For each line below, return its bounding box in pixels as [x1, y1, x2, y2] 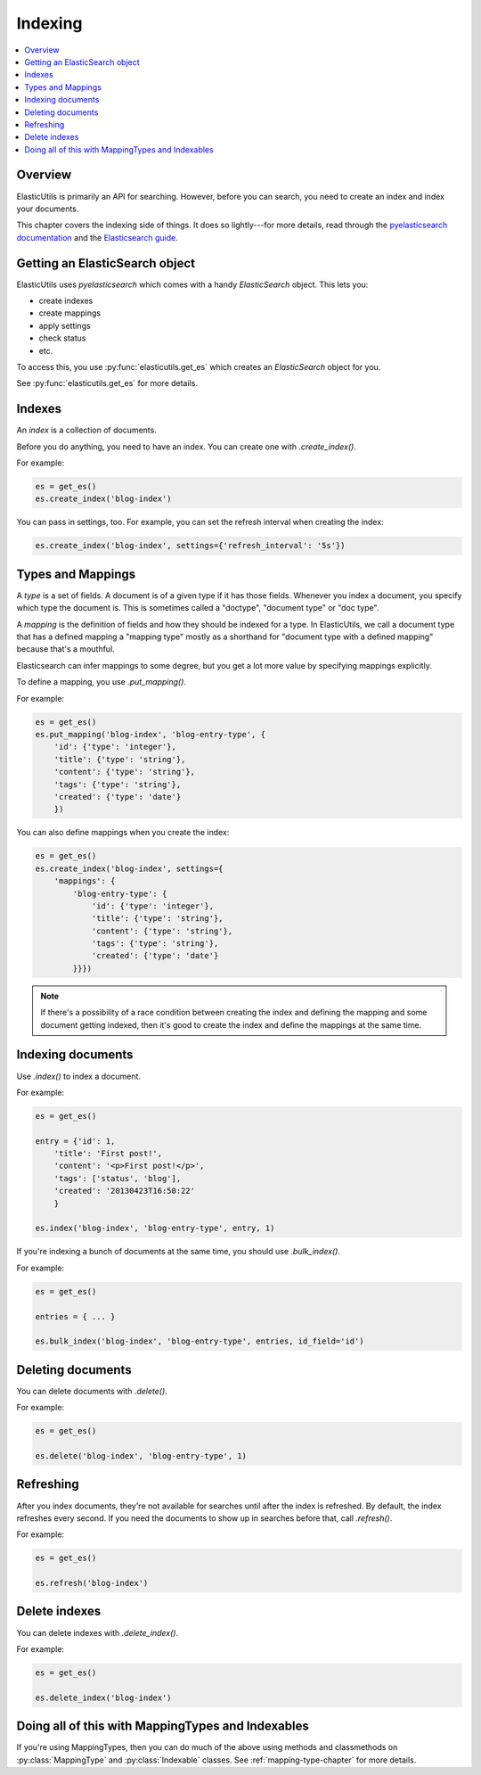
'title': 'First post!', [53, 1148, 163, 1159]
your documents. [16, 203, 79, 214]
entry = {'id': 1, [35, 1136, 116, 1146]
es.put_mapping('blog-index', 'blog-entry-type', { [35, 729, 266, 740]
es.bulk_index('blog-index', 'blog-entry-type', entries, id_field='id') [35, 1336, 364, 1346]
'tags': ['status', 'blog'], [53, 1173, 182, 1183]
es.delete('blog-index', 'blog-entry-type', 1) [35, 1451, 247, 1461]
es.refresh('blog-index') [35, 1578, 149, 1589]
